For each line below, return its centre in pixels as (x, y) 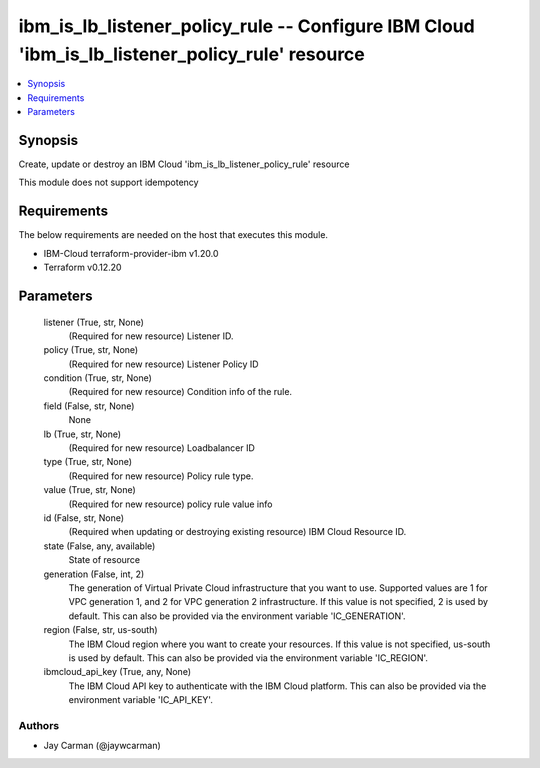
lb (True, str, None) (82, 434)
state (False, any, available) (99, 546)
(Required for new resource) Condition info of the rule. (180, 392)
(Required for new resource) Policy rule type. (161, 476)
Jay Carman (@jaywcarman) (102, 746)
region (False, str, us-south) (101, 630)
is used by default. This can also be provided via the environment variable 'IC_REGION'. (248, 657)
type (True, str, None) (88, 462)
